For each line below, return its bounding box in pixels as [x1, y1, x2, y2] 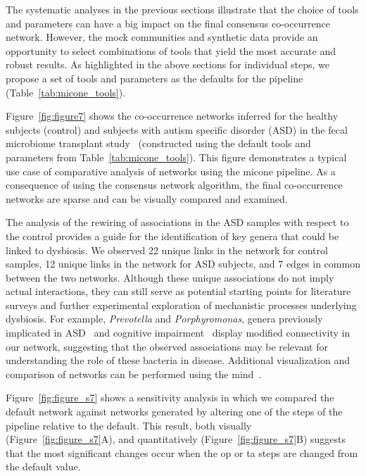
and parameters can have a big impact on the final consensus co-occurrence [6, 15, 330, 30]
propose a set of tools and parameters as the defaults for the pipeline [6, 70, 303, 85]
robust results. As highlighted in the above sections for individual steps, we [6, 57, 330, 72]
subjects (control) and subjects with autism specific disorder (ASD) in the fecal [6, 122, 348, 137]
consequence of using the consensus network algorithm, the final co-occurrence [6, 177, 343, 192]
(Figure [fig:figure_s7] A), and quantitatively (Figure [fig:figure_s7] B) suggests [6, 432, 346, 446]
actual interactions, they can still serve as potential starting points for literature [6, 284, 351, 299]
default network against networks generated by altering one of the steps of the [6, 404, 343, 419]
